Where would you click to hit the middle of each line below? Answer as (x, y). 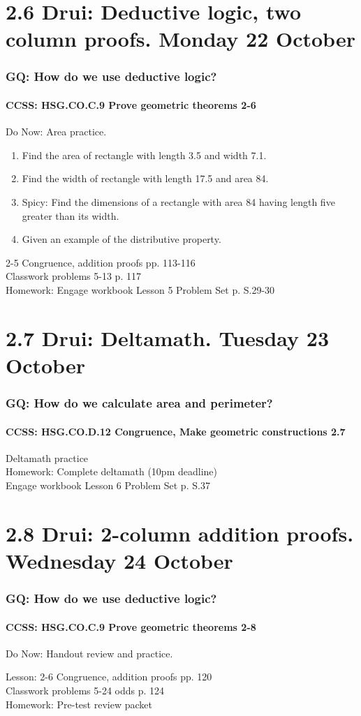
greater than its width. (71, 215)
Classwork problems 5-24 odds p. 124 (85, 690)
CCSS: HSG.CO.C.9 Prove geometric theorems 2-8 (131, 626)
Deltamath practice (47, 457)
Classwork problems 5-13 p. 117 (73, 276)
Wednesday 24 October (119, 560)
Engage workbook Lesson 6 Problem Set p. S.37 (108, 485)
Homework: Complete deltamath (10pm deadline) (111, 471)
